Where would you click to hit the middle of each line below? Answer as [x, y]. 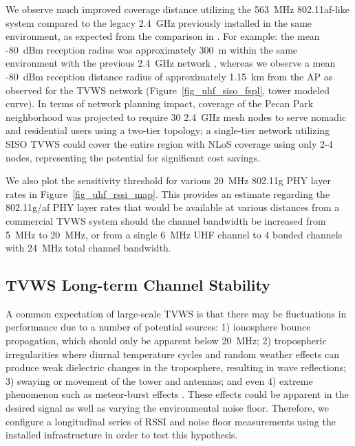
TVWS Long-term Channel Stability [138, 285]
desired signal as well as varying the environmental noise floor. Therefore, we [167, 408]
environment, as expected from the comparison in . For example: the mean [163, 36]
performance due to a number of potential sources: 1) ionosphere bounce [158, 327]
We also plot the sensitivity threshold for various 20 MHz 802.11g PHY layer [168, 180]
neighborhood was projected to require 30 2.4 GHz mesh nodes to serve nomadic [176, 116]
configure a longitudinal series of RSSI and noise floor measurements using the [171, 421]
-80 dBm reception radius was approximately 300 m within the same [152, 49]
